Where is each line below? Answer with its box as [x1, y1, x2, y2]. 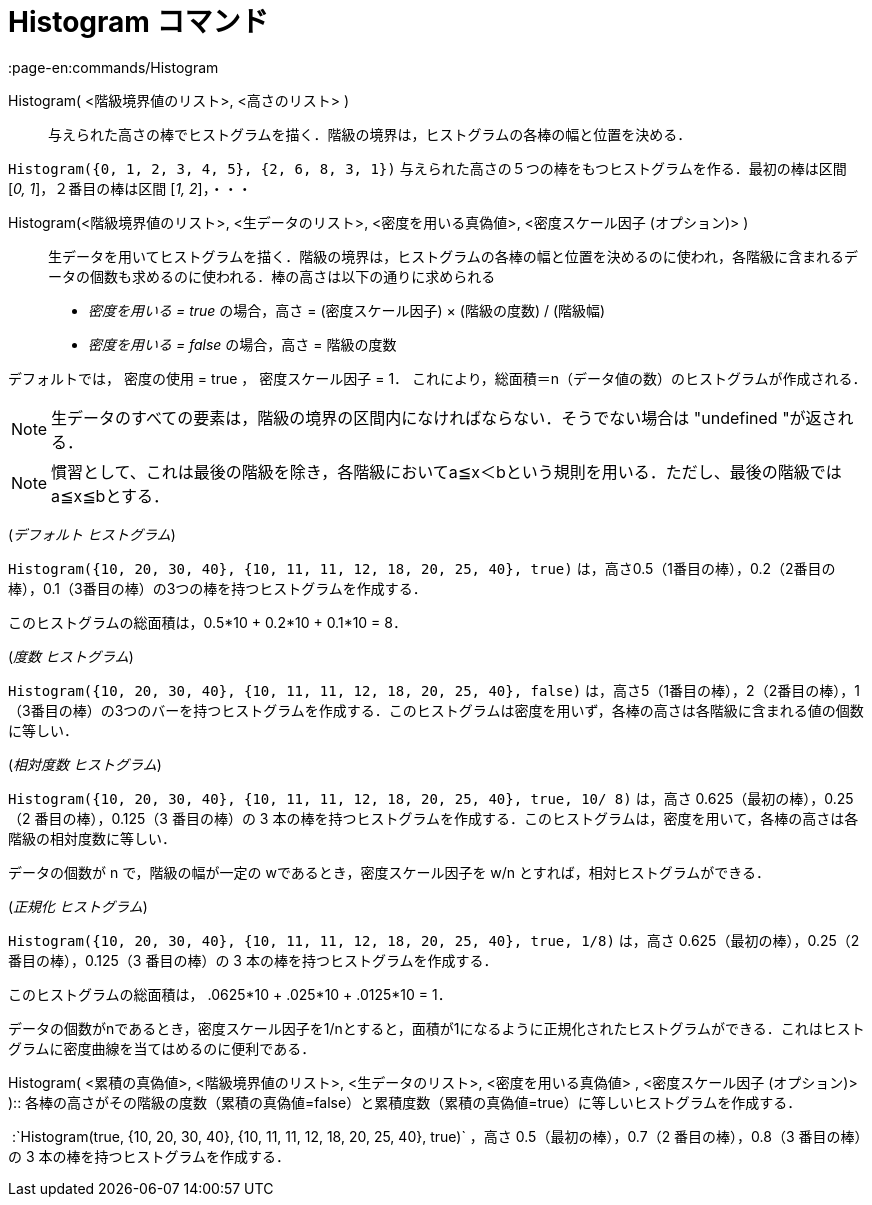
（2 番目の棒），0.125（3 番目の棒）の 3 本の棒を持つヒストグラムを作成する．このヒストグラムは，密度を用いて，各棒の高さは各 [8, 809, 859, 827]
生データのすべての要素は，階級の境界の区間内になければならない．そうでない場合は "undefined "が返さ [51, 407, 838, 428]
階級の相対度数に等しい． [8, 829, 176, 847]
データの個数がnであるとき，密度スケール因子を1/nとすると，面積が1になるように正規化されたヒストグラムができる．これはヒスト [8, 1019, 865, 1037]
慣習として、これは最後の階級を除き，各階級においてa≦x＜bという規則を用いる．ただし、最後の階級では [51, 461, 842, 482]
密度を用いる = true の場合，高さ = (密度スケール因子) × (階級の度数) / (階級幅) [88, 301, 606, 319]
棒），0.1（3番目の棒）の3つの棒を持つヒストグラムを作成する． [8, 579, 427, 597]
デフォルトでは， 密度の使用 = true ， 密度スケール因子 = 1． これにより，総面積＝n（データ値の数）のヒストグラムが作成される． [8, 369, 867, 387]
